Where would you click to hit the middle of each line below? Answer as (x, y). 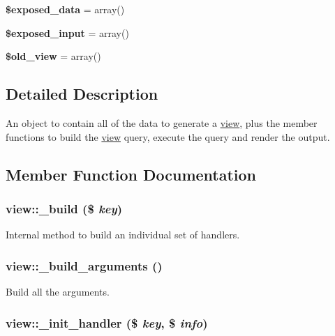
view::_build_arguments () (84, 265)
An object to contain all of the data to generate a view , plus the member (162, 122)
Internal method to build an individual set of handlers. (123, 235)
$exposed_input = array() (67, 32)
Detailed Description (82, 94)
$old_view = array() (53, 56)
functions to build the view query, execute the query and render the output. (168, 136)
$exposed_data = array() (65, 9)
